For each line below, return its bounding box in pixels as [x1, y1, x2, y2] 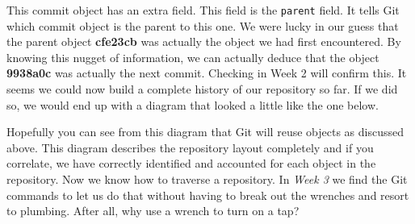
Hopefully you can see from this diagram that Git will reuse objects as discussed [6, 123, 404, 140]
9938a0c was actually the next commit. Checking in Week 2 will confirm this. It [6, 64, 407, 81]
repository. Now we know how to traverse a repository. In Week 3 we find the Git [6, 171, 408, 187]
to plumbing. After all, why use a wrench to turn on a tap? [6, 202, 300, 219]
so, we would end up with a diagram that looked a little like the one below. [6, 96, 379, 113]
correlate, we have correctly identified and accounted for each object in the [6, 155, 376, 172]
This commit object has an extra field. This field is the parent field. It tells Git [6, 2, 400, 18]
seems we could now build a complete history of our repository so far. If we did [6, 81, 398, 97]
